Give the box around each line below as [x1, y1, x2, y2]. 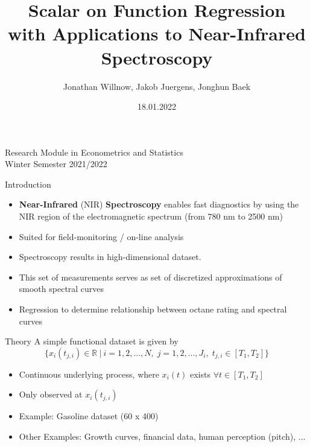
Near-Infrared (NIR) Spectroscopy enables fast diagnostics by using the [19, 198, 299, 211]
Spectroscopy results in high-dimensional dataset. [19, 250, 201, 263]
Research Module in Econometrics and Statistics [5, 145, 183, 158]
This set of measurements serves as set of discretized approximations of [19, 270, 282, 283]
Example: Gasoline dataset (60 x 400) [19, 410, 159, 422]
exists [189, 367, 210, 380]
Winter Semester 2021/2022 [5, 157, 107, 170]
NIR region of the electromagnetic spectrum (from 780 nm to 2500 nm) [19, 210, 283, 223]
